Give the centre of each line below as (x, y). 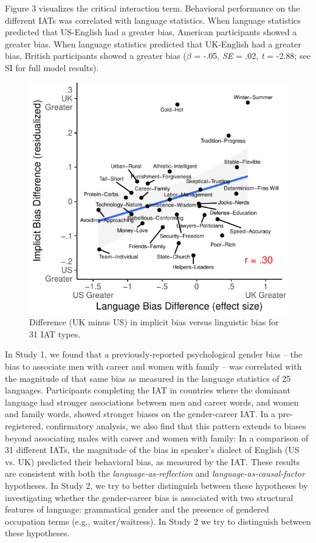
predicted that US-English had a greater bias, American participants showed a (151, 32)
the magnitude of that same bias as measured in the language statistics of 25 (148, 378)
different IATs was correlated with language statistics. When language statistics (153, 20)
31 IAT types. (55, 334)
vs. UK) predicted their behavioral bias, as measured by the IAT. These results (153, 461)
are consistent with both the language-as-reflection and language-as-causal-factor (155, 473)
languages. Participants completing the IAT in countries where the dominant (148, 390)
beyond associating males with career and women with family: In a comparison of (157, 438)
